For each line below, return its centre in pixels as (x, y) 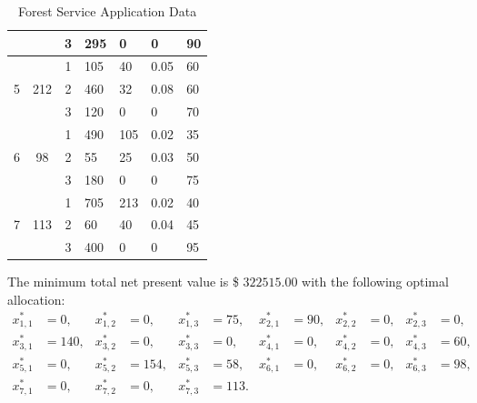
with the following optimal (375, 282)
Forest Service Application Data (108, 11)
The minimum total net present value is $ (123, 282)
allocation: (36, 299)
